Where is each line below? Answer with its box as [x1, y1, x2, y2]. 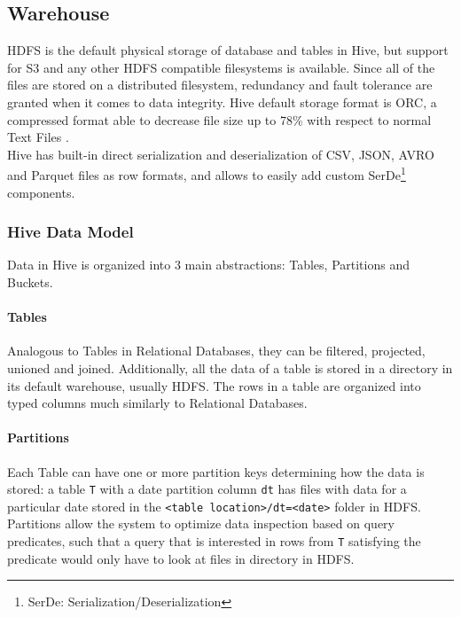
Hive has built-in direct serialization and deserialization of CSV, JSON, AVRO [7, 144, 434, 163]
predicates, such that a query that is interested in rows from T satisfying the [7, 532, 421, 551]
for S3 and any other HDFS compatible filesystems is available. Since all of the [7, 58, 435, 76]
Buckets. [7, 273, 53, 292]
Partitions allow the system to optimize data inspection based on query [7, 514, 395, 533]
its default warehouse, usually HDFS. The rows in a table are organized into [7, 376, 421, 394]
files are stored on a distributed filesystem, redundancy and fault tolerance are [7, 75, 433, 94]
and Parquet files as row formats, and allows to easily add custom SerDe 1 [7, 163, 406, 184]
